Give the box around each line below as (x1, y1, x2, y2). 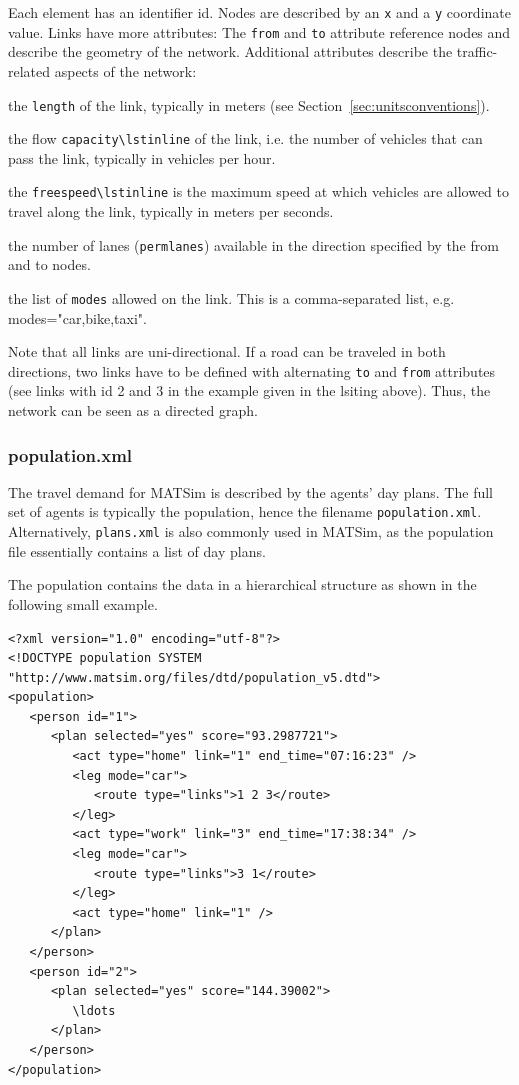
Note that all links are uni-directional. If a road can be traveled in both (8, 341, 446, 362)
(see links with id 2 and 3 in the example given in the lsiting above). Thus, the (8, 380, 491, 401)
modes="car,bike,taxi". (8, 307, 147, 328)
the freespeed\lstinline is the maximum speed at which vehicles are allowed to (8, 181, 510, 202)
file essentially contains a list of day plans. (8, 540, 266, 561)
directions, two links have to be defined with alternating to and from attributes (8, 360, 496, 381)
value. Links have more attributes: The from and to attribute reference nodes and (8, 21, 511, 42)
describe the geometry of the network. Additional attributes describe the (8, 41, 453, 62)
